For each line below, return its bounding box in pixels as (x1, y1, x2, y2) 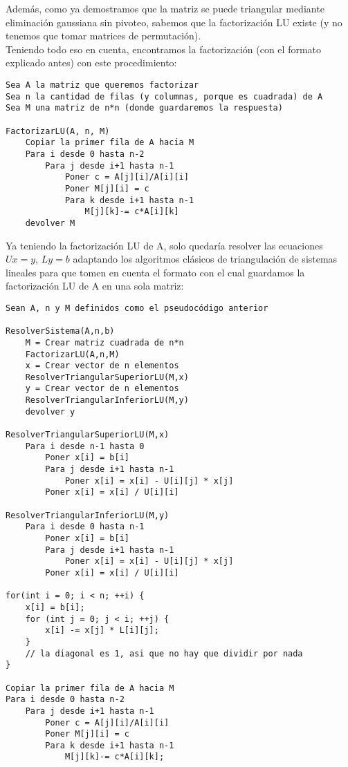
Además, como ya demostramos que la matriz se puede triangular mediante (6, 1, 324, 15)
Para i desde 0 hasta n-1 (25, 522, 145, 532)
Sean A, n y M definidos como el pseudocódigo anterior (6, 303, 268, 313)
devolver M (25, 218, 75, 228)
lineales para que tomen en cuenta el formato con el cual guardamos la (6, 265, 305, 279)
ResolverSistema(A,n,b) (6, 326, 115, 337)
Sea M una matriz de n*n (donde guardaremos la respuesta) (6, 103, 283, 113)
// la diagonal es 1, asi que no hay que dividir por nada (25, 648, 303, 659)
